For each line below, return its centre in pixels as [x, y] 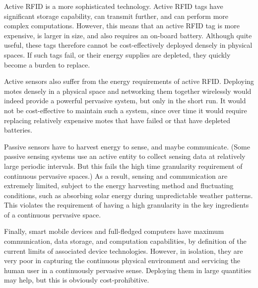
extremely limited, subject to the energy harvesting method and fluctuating [119, 185]
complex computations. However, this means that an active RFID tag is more [122, 26]
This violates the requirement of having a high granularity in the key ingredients [127, 205]
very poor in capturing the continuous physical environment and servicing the [122, 260]
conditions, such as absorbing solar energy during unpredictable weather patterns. [129, 195]
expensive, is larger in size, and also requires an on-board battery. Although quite [128, 35]
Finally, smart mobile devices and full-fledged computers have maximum [114, 231]
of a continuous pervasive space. [53, 214]
